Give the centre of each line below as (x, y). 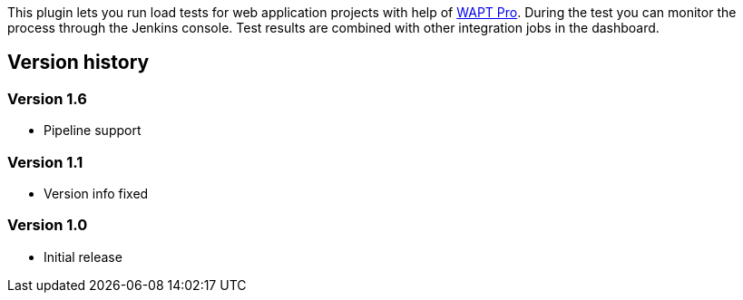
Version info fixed (96, 193)
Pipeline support (93, 131)
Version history (78, 63)
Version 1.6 (47, 98)
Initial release (83, 256)
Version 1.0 (48, 225)
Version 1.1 (45, 162)
